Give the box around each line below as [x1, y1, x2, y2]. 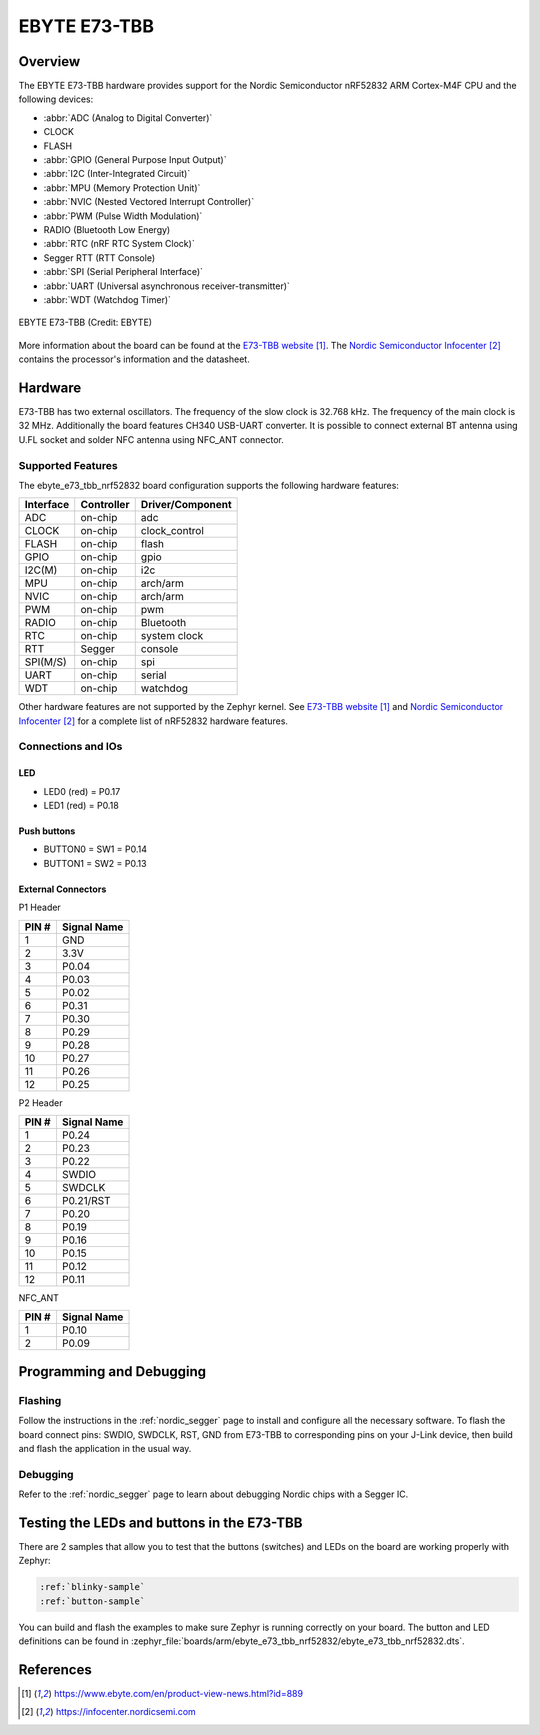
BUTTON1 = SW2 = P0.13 [43, 857, 147, 869]
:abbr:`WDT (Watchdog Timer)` [43, 293, 172, 305]
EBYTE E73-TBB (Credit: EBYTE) [18, 316, 153, 329]
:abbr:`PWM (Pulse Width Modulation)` [43, 210, 203, 222]
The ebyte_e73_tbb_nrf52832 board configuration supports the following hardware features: [18, 479, 400, 491]
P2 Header [18, 1096, 63, 1109]
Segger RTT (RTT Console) [43, 251, 156, 264]
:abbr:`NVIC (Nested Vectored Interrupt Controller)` [43, 196, 255, 208]
